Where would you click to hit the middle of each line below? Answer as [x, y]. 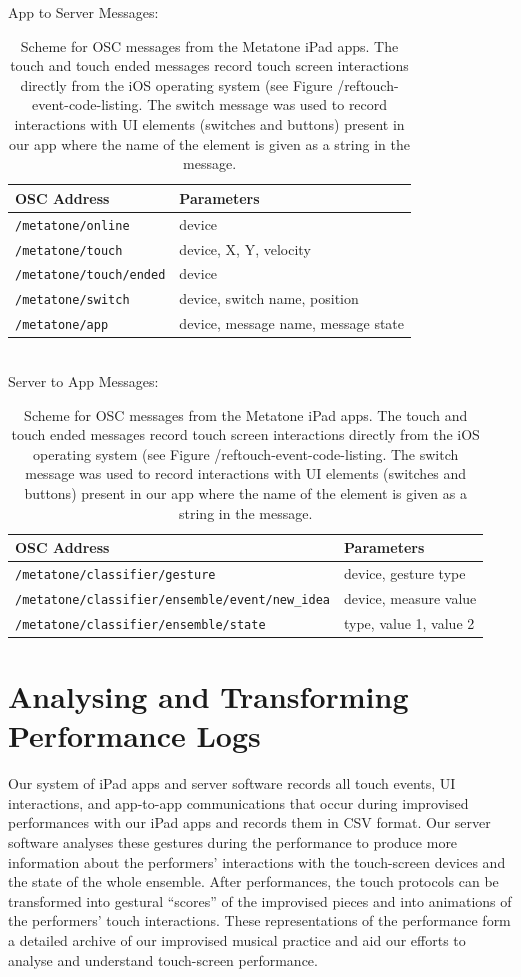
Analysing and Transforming [208, 696]
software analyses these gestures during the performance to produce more [233, 842]
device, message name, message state [292, 323]
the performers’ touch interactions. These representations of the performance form [259, 920]
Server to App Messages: [83, 380]
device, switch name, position [269, 298]
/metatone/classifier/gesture [115, 574]
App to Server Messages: [83, 12]
